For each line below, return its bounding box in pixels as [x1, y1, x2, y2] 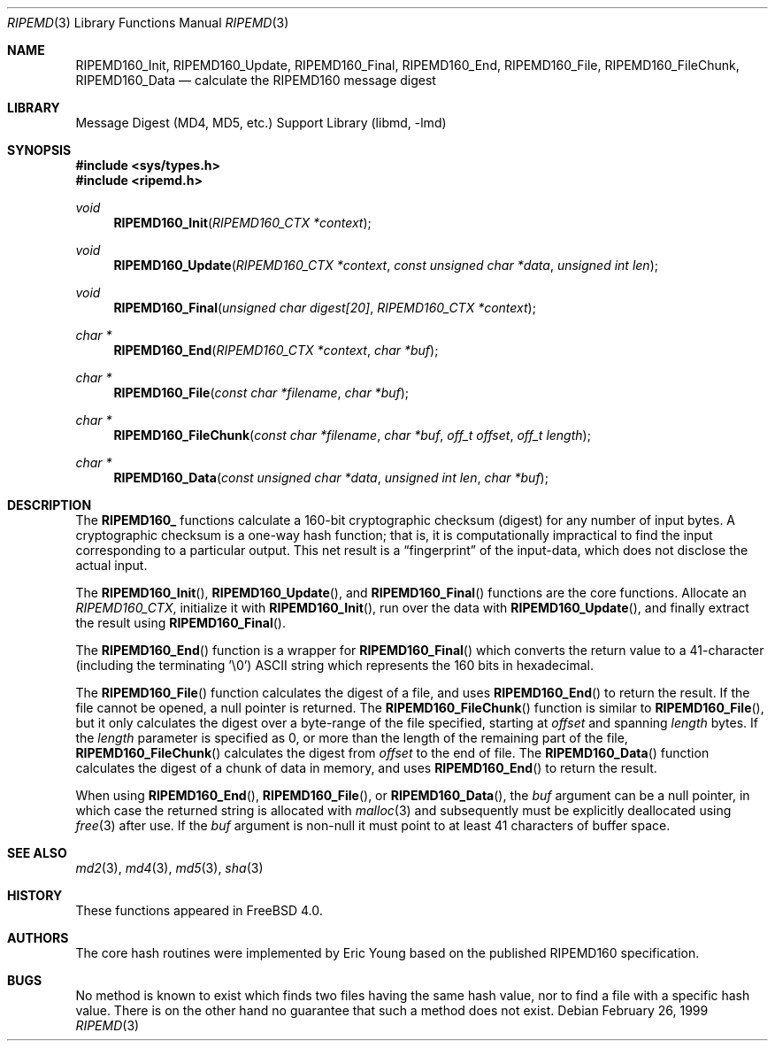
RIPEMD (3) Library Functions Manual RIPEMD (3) [7, 15, 289, 30]
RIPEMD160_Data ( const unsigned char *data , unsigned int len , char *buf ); [113, 470, 549, 485]
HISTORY [7, 888, 63, 903]
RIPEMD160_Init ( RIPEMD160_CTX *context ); [113, 215, 372, 230]
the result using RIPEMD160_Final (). [75, 615, 287, 630]
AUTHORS [7, 930, 69, 945]
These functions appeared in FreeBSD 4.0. [75, 903, 323, 918]
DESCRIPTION [7, 497, 92, 512]
